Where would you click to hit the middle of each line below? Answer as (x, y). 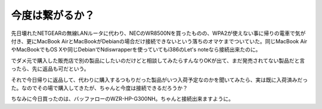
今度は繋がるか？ (53, 15)
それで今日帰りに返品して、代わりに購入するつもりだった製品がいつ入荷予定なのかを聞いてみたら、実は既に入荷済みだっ (160, 79)
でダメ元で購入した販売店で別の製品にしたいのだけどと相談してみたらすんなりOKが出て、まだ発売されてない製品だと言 (158, 60)
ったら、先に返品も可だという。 (50, 69)
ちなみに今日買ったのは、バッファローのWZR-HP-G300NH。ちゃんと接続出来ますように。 (122, 99)
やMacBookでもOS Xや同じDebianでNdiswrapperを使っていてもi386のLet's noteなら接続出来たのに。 (136, 50)
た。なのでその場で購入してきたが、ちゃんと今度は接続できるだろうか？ (99, 88)
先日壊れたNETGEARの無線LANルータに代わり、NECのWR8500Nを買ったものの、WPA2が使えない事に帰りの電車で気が (158, 33)
